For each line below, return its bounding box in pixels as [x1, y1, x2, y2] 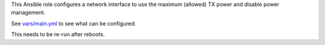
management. [11, 9, 46, 16]
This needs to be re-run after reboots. [11, 31, 105, 38]
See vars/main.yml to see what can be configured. [11, 20, 137, 27]
